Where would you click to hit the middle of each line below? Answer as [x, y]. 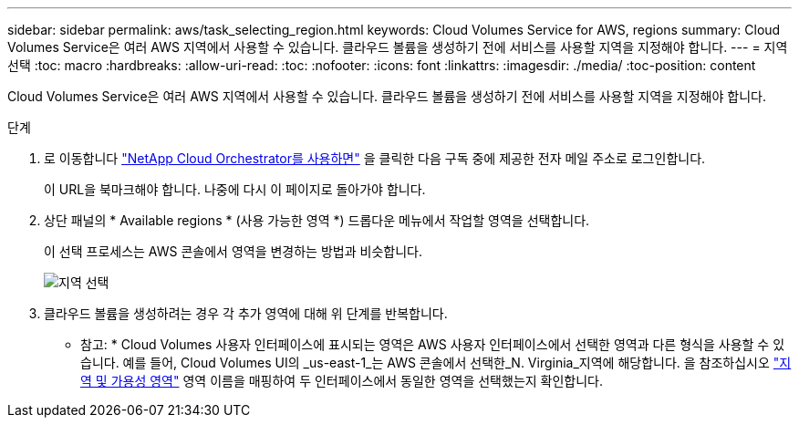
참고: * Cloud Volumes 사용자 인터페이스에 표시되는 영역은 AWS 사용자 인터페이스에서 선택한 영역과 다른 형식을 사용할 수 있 [433, 344]
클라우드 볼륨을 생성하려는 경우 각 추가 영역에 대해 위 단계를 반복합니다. [246, 313]
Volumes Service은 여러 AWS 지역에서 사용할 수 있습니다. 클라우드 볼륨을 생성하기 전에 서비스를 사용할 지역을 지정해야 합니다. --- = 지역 [398, 47]
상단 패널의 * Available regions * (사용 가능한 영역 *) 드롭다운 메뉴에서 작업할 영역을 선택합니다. [317, 220]
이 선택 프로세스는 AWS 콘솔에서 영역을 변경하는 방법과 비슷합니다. [233, 251]
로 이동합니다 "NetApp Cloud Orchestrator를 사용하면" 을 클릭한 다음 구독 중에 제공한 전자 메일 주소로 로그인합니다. [375, 158]
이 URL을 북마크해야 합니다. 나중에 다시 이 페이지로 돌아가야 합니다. [235, 189]
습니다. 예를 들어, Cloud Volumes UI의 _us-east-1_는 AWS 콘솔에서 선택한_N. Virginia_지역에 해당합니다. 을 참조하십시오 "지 [436, 363]
